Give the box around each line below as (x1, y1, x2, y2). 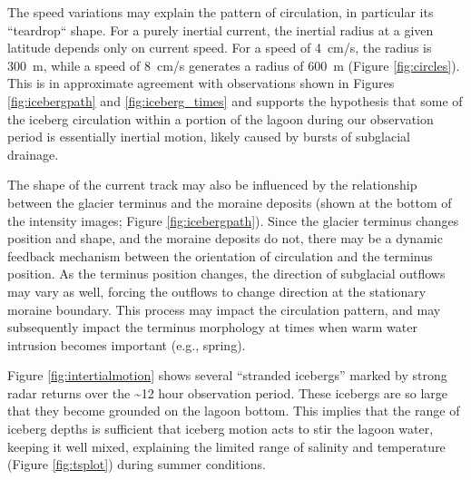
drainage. (7, 144, 59, 163)
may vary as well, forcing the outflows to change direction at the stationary (7, 281, 427, 300)
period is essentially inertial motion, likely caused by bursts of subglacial (7, 127, 411, 146)
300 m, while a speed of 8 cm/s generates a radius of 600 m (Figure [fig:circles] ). (7, 55, 460, 74)
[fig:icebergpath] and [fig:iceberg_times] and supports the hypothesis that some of (7, 91, 463, 110)
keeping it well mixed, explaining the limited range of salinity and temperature (7, 436, 446, 456)
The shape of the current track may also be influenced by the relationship (7, 175, 417, 194)
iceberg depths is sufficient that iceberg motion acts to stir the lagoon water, (7, 419, 434, 438)
